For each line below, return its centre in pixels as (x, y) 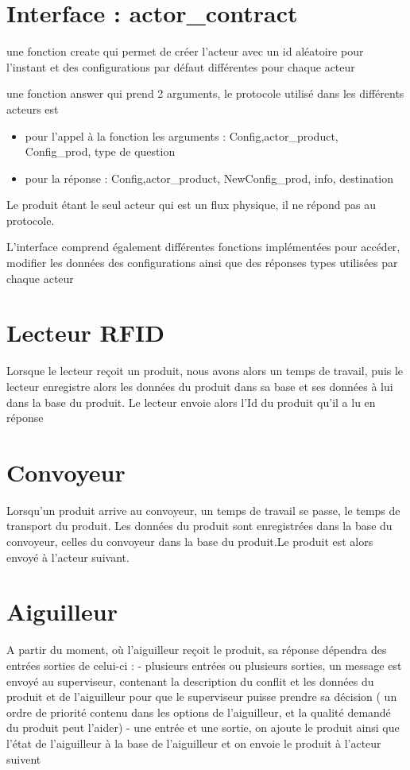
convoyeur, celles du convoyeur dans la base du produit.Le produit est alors (190, 542)
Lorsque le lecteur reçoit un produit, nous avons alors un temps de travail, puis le (205, 371)
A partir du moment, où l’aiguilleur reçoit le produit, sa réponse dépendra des (197, 650)
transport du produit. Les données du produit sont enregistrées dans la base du (199, 526)
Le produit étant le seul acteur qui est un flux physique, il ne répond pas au (191, 205)
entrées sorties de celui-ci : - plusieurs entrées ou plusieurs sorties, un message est (204, 665)
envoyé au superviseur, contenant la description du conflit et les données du (190, 681)
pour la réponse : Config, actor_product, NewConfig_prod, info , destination (209, 178)
